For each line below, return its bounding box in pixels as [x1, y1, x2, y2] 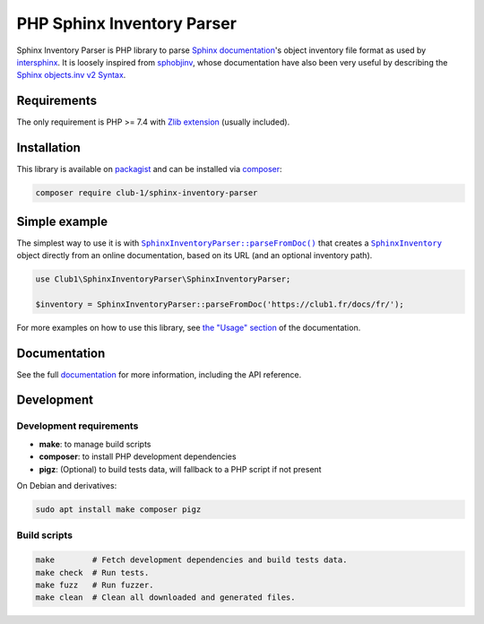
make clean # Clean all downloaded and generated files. [35, 593, 296, 602]
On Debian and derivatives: [16, 481, 117, 490]
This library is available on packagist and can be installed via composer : [16, 164, 282, 175]
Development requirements [16, 420, 139, 432]
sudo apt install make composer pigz [35, 504, 202, 515]
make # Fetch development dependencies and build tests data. [35, 555, 348, 565]
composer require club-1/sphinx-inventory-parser [35, 188, 258, 198]
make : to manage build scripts [39, 438, 151, 449]
